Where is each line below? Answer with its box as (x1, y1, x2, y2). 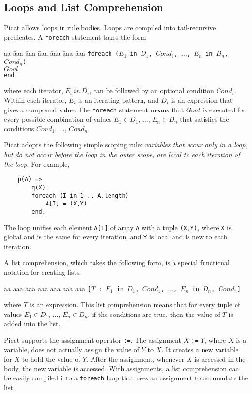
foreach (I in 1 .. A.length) (31, 192, 129, 199)
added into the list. (4, 318, 61, 329)
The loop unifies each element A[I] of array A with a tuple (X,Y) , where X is (4, 222, 232, 232)
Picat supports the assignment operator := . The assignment (4, 335, 181, 345)
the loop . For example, (4, 158, 70, 169)
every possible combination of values (4, 114, 112, 124)
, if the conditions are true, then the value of (88, 309, 220, 319)
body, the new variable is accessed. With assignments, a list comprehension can (4, 363, 239, 373)
